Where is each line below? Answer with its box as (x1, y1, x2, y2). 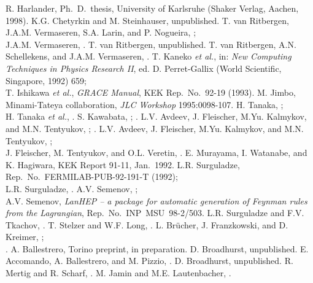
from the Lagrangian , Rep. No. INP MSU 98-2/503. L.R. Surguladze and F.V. (6, 206, 304, 219)
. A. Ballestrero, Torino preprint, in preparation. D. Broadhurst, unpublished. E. (6, 242, 309, 255)
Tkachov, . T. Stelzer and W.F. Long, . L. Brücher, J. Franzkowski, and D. (6, 218, 288, 231)
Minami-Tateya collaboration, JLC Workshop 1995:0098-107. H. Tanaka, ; (6, 98, 284, 110)
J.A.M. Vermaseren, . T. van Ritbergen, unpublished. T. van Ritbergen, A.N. (6, 37, 296, 50)
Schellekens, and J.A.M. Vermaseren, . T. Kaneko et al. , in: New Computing (6, 50, 292, 63)
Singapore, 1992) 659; (6, 74, 87, 87)
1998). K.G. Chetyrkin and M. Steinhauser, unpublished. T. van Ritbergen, (6, 14, 289, 26)
